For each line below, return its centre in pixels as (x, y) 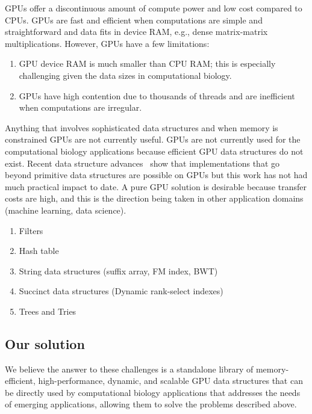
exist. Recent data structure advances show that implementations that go (142, 163)
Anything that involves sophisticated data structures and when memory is (142, 127)
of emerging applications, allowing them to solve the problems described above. (151, 404)
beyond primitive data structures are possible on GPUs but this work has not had (156, 175)
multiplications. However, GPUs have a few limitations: (107, 43)
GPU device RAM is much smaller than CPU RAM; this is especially (147, 63)
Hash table (39, 251)
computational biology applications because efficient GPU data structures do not (154, 151)
